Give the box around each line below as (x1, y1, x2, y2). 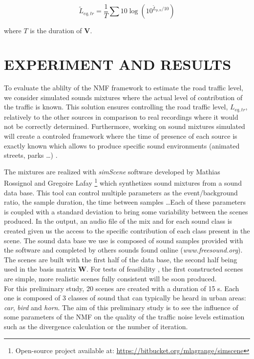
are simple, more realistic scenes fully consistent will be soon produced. (4, 273, 217, 283)
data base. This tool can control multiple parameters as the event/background (4, 187, 238, 197)
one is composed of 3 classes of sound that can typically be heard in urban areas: (4, 293, 246, 303)
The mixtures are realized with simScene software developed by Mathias (4, 166, 220, 176)
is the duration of (30, 25, 82, 36)
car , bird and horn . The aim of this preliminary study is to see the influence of (4, 302, 238, 312)
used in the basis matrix (4, 264, 76, 274)
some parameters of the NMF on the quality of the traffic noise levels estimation (4, 312, 245, 322)
